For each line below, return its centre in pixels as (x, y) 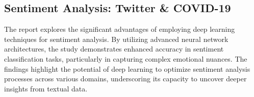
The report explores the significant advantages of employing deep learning (120, 29)
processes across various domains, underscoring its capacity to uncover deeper (125, 79)
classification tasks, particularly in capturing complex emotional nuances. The (126, 58)
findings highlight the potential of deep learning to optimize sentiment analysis (127, 68)
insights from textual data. (46, 88)
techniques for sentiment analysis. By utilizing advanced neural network (116, 39)
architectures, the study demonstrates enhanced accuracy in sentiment (114, 49)
